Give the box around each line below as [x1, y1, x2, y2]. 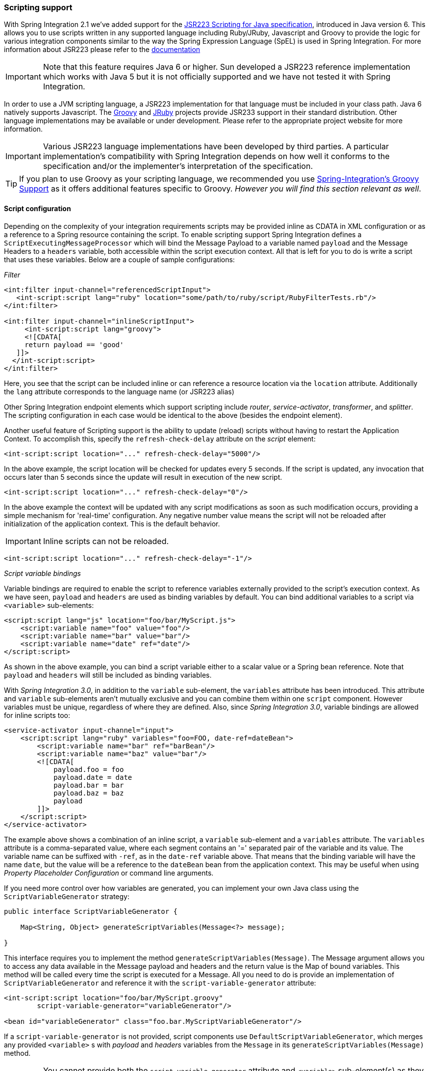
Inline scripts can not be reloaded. [43, 536, 169, 546]
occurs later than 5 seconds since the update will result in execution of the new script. [4, 472, 282, 481]
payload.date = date [53, 773, 132, 781]
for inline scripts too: [4, 711, 70, 719]
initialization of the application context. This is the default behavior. [4, 519, 220, 528]
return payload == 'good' [25, 340, 124, 349]
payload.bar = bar [53, 781, 124, 789]
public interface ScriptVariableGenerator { [4, 907, 178, 915]
